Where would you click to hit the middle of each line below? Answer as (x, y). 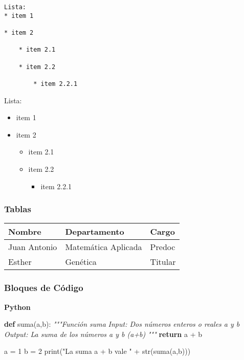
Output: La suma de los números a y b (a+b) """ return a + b (103, 334)
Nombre (25, 232)
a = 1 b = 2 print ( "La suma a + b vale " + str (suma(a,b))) (97, 351)
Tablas (18, 209)
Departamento (95, 232)
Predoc (163, 247)
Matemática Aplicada (104, 247)
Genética (81, 262)
